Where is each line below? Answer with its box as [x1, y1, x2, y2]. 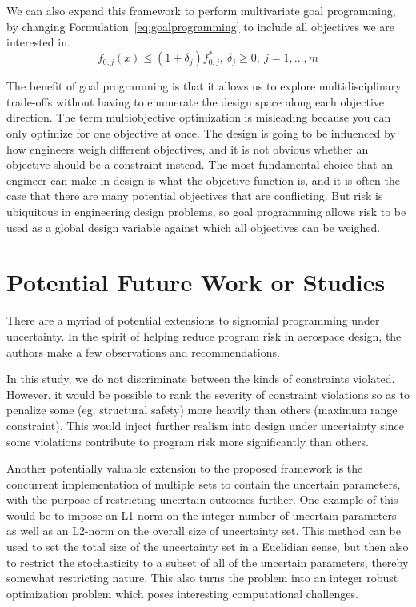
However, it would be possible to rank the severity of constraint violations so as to [6, 385, 410, 402]
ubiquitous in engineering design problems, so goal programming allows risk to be [6, 203, 406, 220]
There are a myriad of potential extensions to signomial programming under [6, 312, 380, 329]
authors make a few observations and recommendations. [6, 343, 280, 360]
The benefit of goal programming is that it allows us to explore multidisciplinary [6, 78, 402, 94]
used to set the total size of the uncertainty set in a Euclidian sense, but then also [6, 538, 409, 555]
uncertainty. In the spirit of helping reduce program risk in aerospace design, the [6, 327, 402, 344]
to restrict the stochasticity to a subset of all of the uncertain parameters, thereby [6, 553, 409, 570]
